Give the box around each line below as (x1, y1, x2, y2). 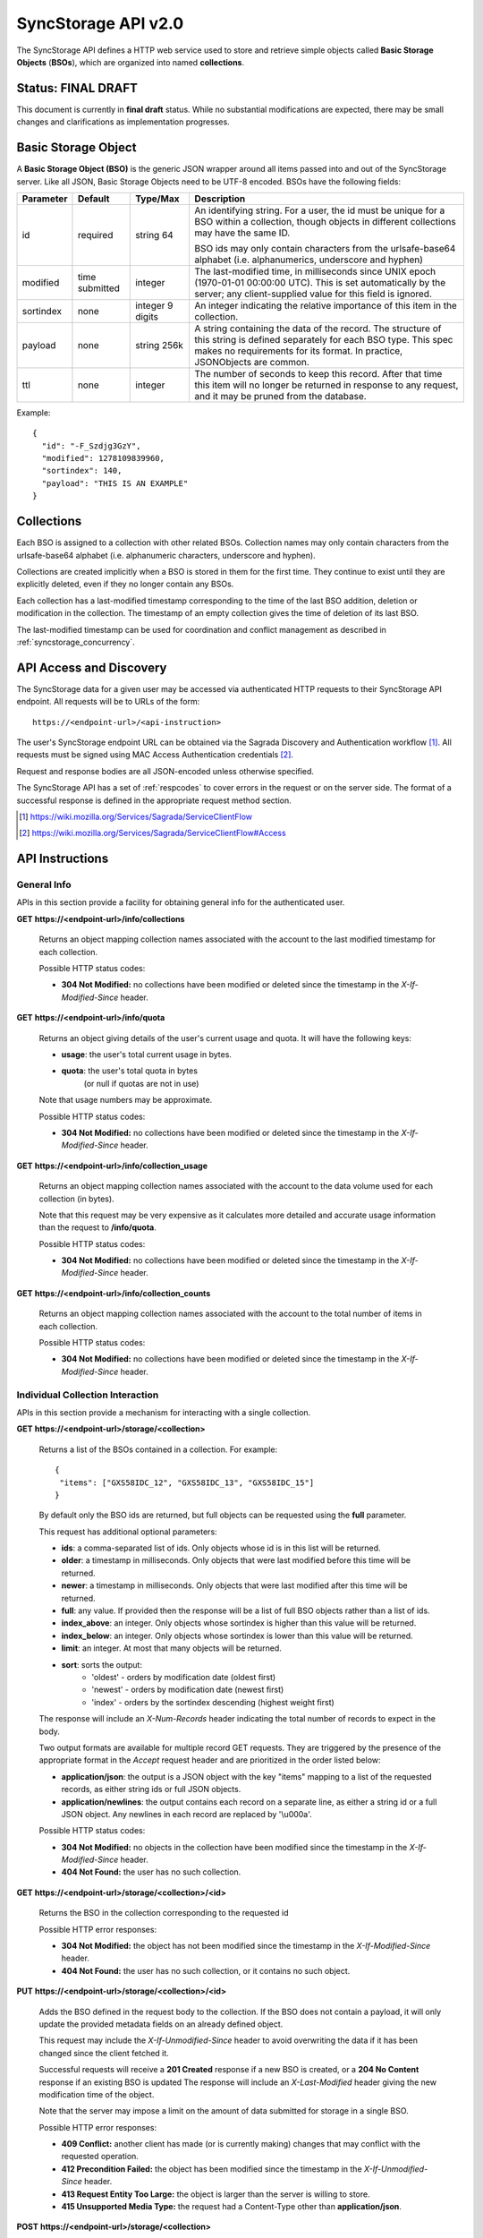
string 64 (135, 228, 174, 241)
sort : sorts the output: (61, 1659, 143, 1670)
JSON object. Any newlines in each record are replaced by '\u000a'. (61, 1808, 312, 1819)
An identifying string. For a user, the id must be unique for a (194, 204, 445, 217)
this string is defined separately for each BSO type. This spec (194, 333, 453, 346)
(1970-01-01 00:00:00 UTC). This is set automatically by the (194, 276, 446, 288)
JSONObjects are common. (194, 355, 310, 368)
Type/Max (135, 192, 180, 205)
